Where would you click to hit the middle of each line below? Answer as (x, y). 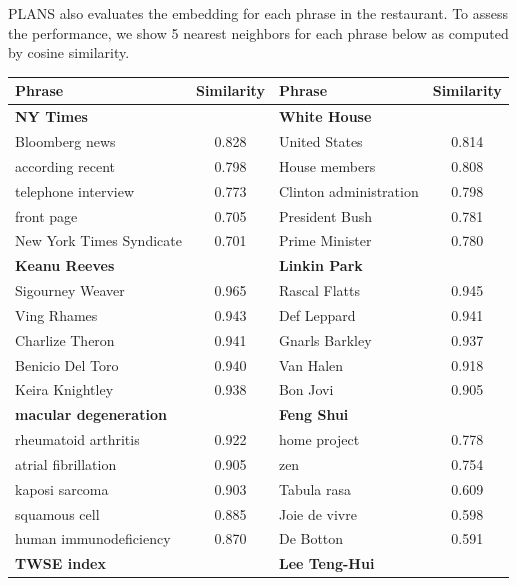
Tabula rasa (315, 488)
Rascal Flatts (319, 290)
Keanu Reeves (65, 265)
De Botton (311, 538)
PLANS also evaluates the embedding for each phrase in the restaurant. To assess (258, 13)
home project (319, 439)
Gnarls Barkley (325, 339)
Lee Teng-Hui (326, 563)
